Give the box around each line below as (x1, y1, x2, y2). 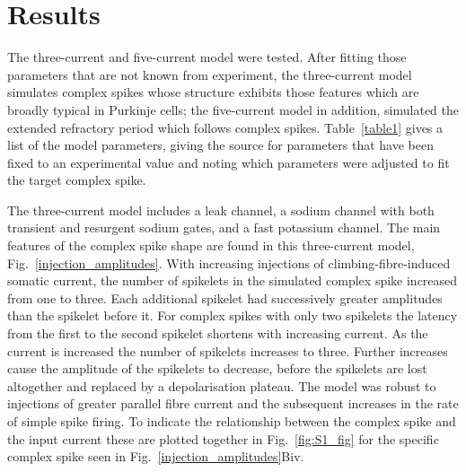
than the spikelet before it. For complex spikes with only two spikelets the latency (7, 306, 458, 325)
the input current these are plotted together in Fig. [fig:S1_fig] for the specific (7, 429, 439, 448)
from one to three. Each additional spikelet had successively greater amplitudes (7, 288, 443, 307)
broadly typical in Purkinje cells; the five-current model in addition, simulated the (7, 100, 460, 118)
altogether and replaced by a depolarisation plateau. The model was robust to (7, 376, 436, 395)
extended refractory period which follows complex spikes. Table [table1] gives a (7, 118, 444, 136)
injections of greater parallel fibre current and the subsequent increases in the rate (7, 394, 459, 413)
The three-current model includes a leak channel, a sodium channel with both (7, 200, 435, 219)
